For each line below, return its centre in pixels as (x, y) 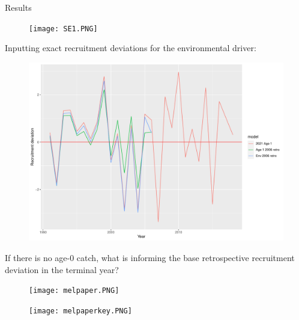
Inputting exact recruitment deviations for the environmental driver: (131, 48)
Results (18, 7)
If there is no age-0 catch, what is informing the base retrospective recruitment (150, 257)
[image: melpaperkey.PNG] (80, 311)
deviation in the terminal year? (62, 269)
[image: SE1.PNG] (63, 29)
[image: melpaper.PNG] (74, 291)
